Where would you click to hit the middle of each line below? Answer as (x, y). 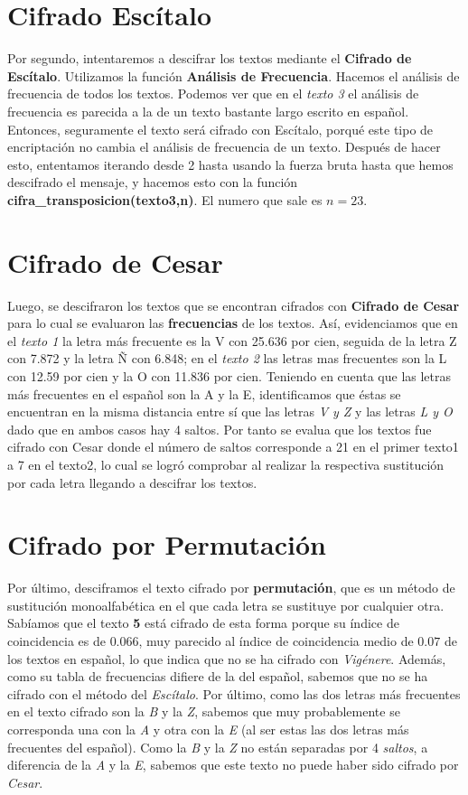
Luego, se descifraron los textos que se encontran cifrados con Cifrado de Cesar (234, 305)
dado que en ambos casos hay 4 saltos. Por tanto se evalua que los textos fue (220, 429)
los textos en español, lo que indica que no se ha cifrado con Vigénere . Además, (227, 658)
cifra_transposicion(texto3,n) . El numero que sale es (165, 199)
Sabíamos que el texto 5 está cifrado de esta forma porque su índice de (203, 623)
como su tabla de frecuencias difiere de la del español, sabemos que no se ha (218, 676)
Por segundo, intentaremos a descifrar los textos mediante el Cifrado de (210, 58)
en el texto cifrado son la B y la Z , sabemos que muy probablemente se (204, 711)
